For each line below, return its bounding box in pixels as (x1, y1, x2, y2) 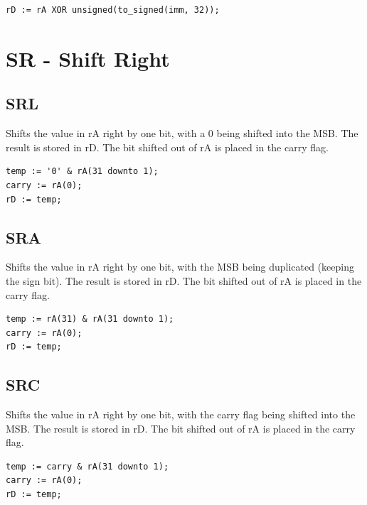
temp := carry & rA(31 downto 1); (6, 461, 169, 472)
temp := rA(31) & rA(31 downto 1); (6, 314, 174, 325)
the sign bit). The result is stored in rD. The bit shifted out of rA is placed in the (6, 273, 362, 288)
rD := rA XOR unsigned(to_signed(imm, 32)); (6, 5, 220, 15)
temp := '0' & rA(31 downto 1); (6, 166, 159, 177)
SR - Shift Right (6, 43, 170, 72)
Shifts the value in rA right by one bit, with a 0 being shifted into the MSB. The (6, 126, 358, 141)
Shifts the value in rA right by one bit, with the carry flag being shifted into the (6, 407, 356, 422)
